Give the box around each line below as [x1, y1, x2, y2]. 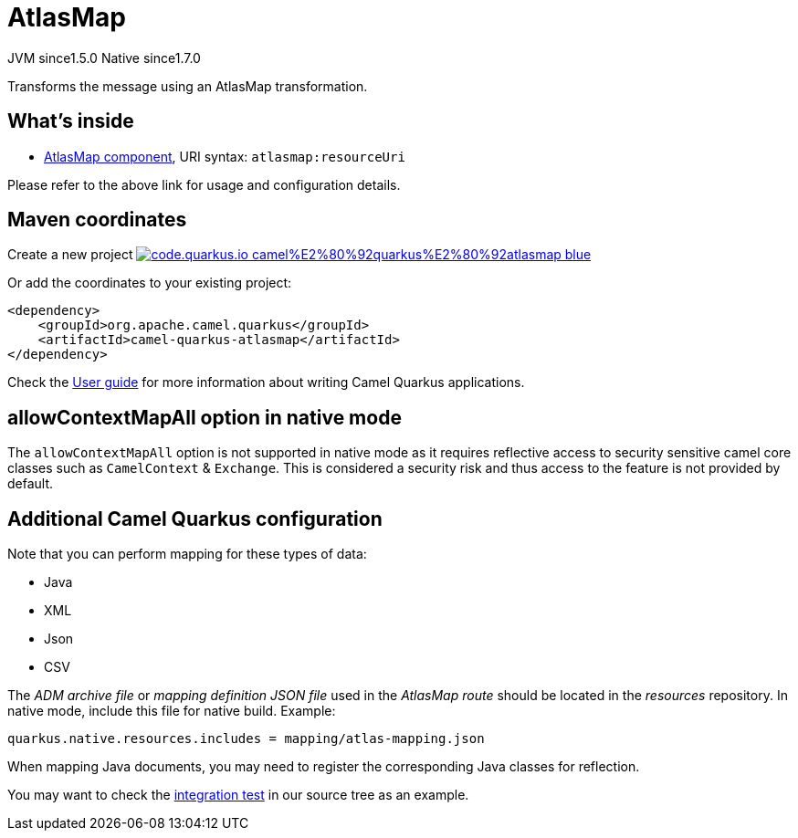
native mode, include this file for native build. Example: [7, 703, 336, 719]
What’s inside [7, 110, 134, 133]
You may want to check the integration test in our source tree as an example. [7, 787, 469, 803]
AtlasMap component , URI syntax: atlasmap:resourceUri [44, 148, 405, 164]
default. [7, 476, 54, 492]
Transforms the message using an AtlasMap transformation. [7, 78, 368, 94]
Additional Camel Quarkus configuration [7, 507, 383, 530]
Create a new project [7, 246, 133, 263]
